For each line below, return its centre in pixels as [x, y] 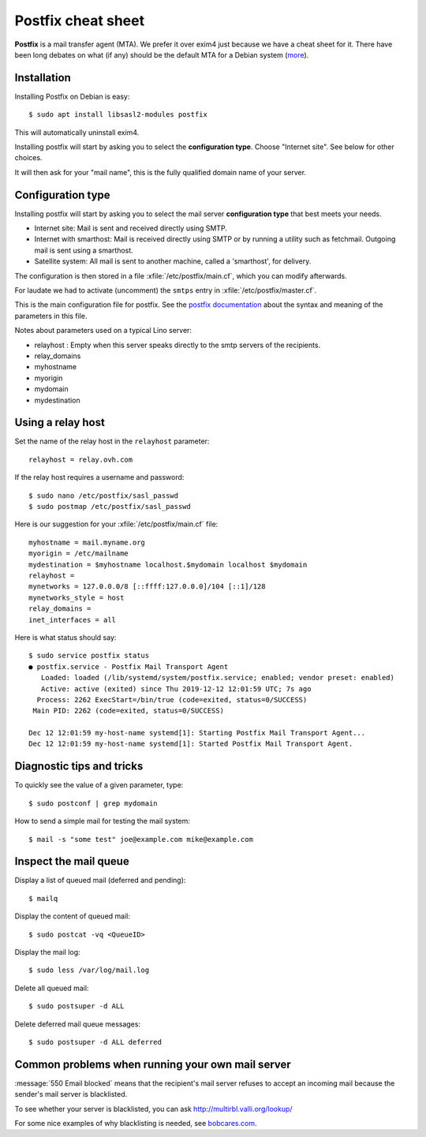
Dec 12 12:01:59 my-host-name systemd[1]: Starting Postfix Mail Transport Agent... [197, 733]
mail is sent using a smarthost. [84, 250]
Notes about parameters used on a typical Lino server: [103, 331]
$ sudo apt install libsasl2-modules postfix [118, 115]
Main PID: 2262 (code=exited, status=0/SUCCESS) [129, 711]
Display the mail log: [47, 952]
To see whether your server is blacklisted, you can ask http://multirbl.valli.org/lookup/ [153, 1109]
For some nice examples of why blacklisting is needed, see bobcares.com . [136, 1124]
